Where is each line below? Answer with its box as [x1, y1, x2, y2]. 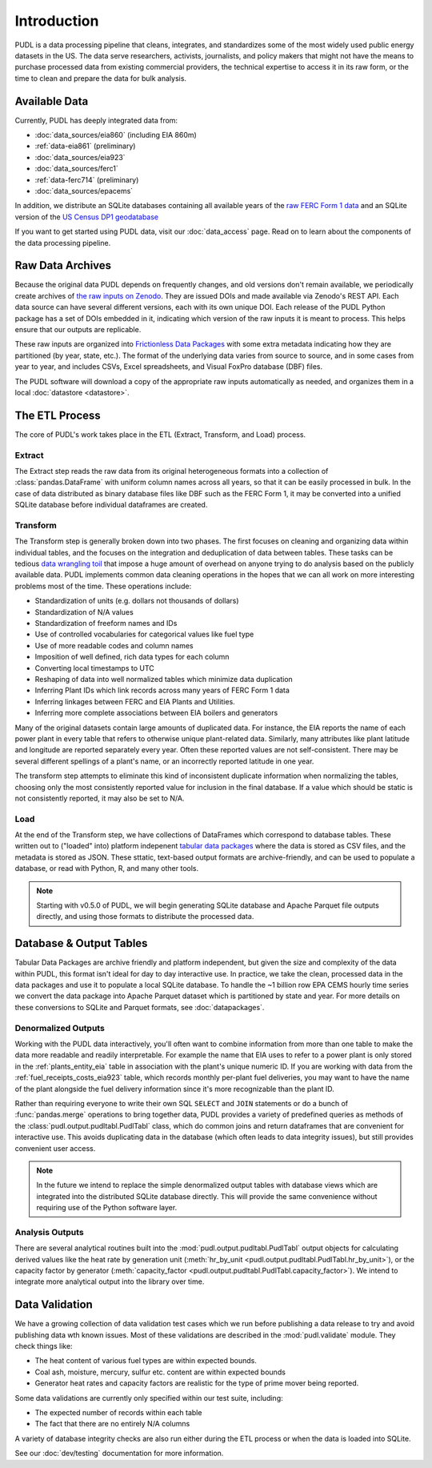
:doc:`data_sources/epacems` [34, 186, 134, 195]
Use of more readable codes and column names [34, 640, 194, 650]
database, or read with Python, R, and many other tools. [14, 864, 199, 873]
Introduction [14, 12, 99, 30]
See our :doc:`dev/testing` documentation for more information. [14, 1449, 224, 1458]
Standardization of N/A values [34, 607, 134, 616]
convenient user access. [14, 1143, 96, 1153]
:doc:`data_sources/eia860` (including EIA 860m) [34, 130, 198, 140]
